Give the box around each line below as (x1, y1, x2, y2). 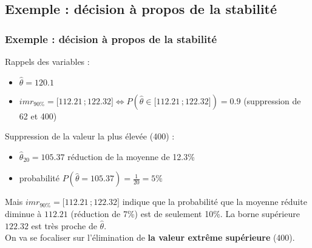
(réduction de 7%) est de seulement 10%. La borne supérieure (70, 207, 300, 220)
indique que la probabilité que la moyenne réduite (122, 195, 307, 208)
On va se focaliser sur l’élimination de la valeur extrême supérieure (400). (5, 231, 295, 244)
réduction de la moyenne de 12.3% (67, 150, 195, 163)
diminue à (5, 207, 42, 220)
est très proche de (31, 219, 97, 232)
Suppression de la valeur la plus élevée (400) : (5, 130, 175, 142)
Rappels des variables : (5, 55, 90, 67)
